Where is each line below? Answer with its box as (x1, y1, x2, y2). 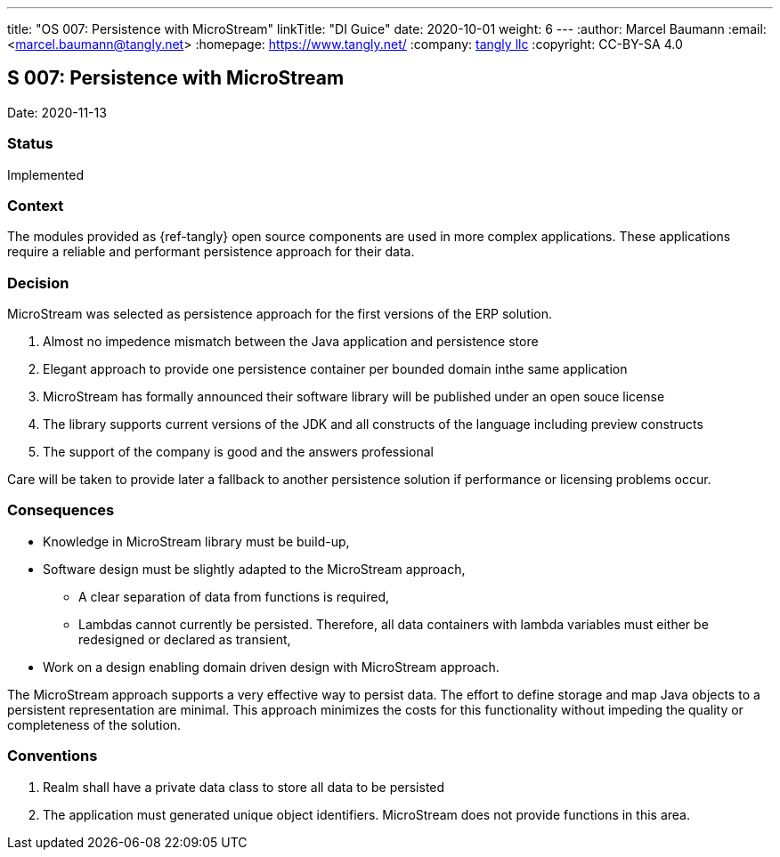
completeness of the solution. (7, 716, 182, 732)
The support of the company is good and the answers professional (43, 444, 434, 460)
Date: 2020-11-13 (7, 104, 107, 120)
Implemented (7, 166, 85, 182)
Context (7, 196, 64, 214)
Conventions (7, 747, 98, 765)
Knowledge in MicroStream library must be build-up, (43, 533, 350, 549)
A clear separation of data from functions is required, (78, 588, 390, 604)
